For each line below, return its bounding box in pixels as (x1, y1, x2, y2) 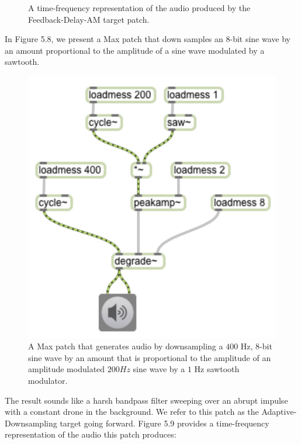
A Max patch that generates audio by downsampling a (28, 340, 223, 352)
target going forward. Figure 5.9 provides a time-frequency (60, 417, 269, 429)
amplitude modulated (28, 363, 105, 375)
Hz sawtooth (194, 363, 240, 375)
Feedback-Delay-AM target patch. (28, 13, 150, 25)
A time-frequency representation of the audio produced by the (28, 2, 251, 13)
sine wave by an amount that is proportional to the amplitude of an (28, 351, 271, 363)
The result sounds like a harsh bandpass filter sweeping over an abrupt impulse (5, 394, 288, 406)
